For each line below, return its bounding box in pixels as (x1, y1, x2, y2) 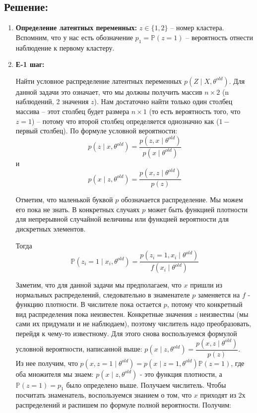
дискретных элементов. (15, 224, 86, 234)
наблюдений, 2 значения (15, 96, 89, 107)
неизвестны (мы (199, 308, 249, 319)
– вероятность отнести (186, 32, 253, 42)
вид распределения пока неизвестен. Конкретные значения (15, 308, 193, 319)
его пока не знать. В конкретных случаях (15, 204, 140, 214)
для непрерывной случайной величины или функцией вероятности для (15, 214, 229, 224)
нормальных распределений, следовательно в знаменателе (15, 289, 190, 299)
